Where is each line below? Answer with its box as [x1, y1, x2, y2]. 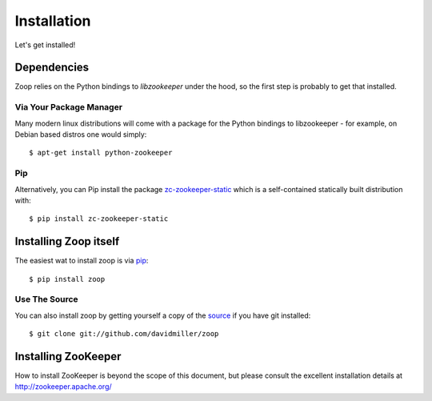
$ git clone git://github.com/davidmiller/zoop [29, 329, 219, 339]
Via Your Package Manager [14, 102, 123, 113]
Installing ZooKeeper [14, 349, 122, 363]
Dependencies [14, 61, 90, 74]
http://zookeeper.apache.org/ [14, 382, 112, 391]
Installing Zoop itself [14, 235, 120, 248]
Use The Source [14, 294, 79, 305]
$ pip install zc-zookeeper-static [29, 215, 169, 223]
